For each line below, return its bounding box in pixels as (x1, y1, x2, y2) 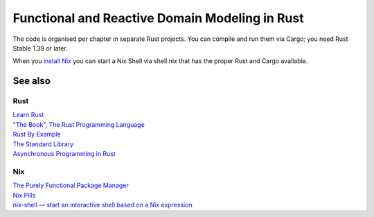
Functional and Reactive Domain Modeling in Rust (12, 10, 304, 26)
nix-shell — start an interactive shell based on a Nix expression (12, 200, 193, 209)
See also (12, 75, 51, 87)
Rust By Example (12, 130, 62, 139)
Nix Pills (12, 191, 36, 199)
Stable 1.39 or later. (12, 44, 69, 52)
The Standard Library (12, 139, 74, 148)
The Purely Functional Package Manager (12, 181, 129, 190)
